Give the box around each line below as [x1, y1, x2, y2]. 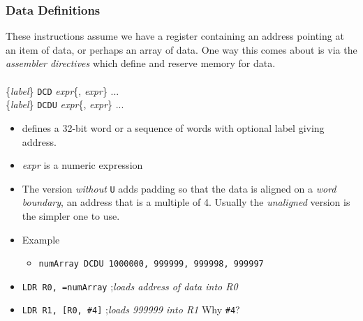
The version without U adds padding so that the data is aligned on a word [22, 181, 336, 195]
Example [22, 232, 60, 246]
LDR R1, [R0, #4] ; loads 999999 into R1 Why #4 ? [22, 302, 240, 317]
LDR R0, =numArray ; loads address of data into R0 [22, 278, 238, 293]
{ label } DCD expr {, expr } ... [6, 83, 119, 98]
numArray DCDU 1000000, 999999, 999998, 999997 [38, 259, 264, 269]
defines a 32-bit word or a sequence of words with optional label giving [22, 120, 325, 135]
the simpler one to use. [22, 208, 120, 223]
